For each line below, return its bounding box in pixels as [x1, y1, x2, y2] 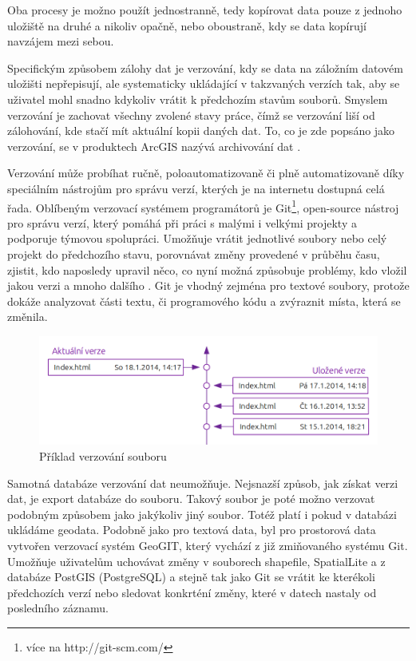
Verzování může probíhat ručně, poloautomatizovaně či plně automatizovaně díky [7, 164, 405, 181]
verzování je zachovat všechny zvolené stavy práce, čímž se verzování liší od [7, 106, 375, 123]
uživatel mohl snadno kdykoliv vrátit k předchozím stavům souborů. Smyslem [7, 90, 388, 107]
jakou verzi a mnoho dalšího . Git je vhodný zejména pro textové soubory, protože [7, 277, 410, 294]
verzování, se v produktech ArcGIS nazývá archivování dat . [7, 137, 301, 154]
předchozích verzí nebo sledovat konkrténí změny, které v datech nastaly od [7, 584, 377, 600]
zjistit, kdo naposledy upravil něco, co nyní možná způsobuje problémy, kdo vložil [7, 261, 407, 278]
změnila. [7, 308, 48, 325]
